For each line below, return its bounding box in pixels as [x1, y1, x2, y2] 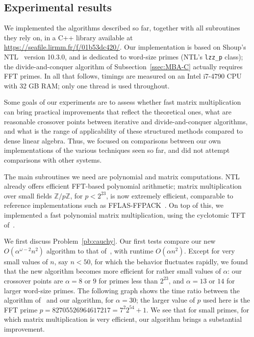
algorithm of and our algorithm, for [4, 295, 114, 305]
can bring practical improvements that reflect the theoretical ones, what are [4, 107, 231, 117]
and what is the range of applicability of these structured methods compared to [4, 126, 243, 136]
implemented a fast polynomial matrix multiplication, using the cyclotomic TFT [4, 209, 246, 220]
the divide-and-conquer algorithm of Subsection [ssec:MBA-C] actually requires [4, 61, 243, 71]
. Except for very [184, 245, 235, 255]
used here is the [203, 295, 250, 305]
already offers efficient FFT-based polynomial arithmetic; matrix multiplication [4, 181, 242, 191]
